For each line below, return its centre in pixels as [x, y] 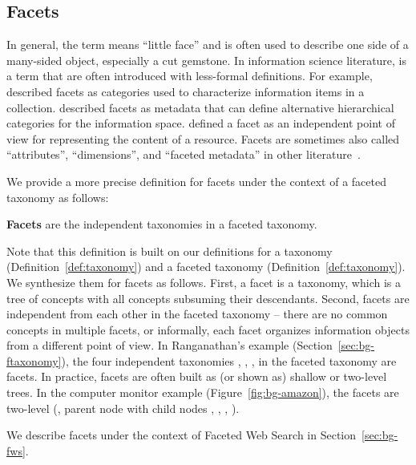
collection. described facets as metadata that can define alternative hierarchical [200, 107]
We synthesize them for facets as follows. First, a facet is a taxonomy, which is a [204, 282]
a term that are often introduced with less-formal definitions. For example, [190, 76]
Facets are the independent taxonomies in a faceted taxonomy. [162, 224]
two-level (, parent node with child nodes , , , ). [123, 408]
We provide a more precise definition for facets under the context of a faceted [196, 181]
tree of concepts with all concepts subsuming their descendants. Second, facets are [208, 298]
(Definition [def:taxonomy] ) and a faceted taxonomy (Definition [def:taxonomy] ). [206, 267]
